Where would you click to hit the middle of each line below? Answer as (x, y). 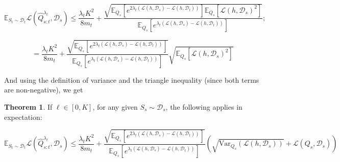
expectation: (23, 117)
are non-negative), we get (44, 90)
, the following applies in (204, 107)
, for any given (115, 107)
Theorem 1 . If (28, 107)
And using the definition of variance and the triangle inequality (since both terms (132, 79)
